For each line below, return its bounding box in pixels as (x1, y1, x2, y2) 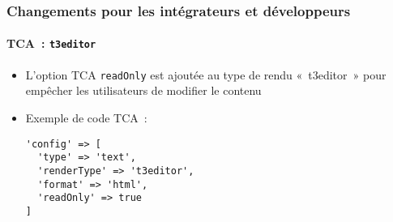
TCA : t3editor (6, 35, 96, 52)
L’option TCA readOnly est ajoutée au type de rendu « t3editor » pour (25, 66, 387, 83)
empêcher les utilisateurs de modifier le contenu (25, 82, 262, 99)
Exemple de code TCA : (25, 109, 147, 126)
